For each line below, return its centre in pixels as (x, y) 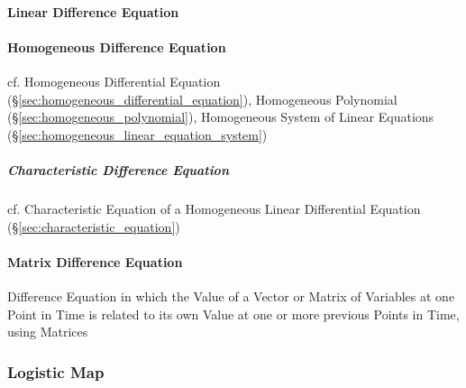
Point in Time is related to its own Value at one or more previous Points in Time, (233, 314)
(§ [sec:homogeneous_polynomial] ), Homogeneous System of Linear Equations (221, 117)
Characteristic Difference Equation (118, 169)
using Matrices (48, 332)
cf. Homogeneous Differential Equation (114, 81)
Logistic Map (56, 371)
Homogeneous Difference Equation (117, 46)
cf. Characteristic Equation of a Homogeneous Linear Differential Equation (214, 208)
